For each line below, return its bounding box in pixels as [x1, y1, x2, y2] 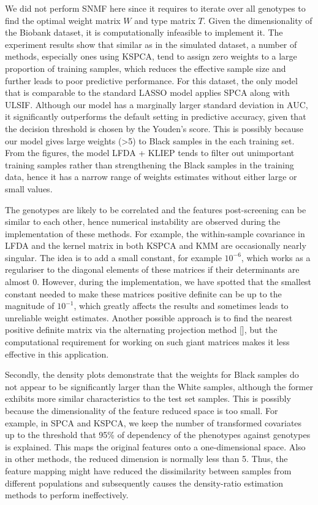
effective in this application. [5, 347, 109, 360]
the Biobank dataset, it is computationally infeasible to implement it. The [5, 26, 283, 39]
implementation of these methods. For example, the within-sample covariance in [5, 227, 305, 240]
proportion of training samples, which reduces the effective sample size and [5, 61, 286, 74]
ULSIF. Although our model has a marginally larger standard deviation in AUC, [5, 98, 308, 111]
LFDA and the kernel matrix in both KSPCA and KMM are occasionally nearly [5, 239, 306, 252]
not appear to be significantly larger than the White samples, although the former [5, 380, 313, 393]
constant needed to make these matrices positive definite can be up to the [5, 287, 282, 300]
